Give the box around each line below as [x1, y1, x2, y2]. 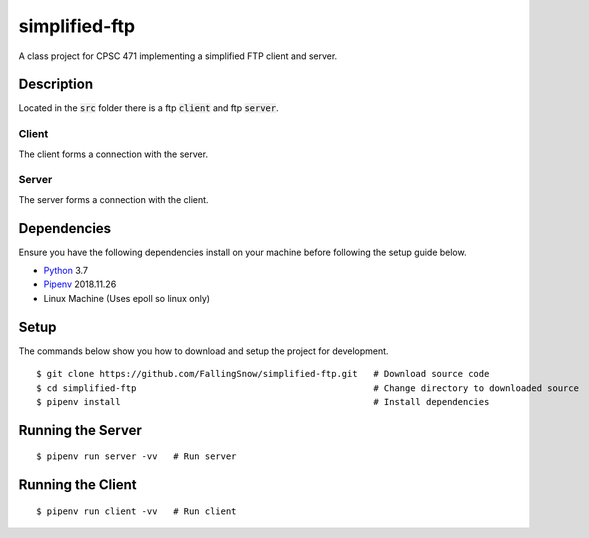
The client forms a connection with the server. [18, 148, 209, 160]
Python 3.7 [43, 265, 89, 277]
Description [18, 76, 94, 93]
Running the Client [18, 476, 137, 494]
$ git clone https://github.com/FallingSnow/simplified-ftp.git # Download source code [36, 368, 490, 380]
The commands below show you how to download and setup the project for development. [18, 345, 389, 357]
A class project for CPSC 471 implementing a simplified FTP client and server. [18, 50, 338, 62]
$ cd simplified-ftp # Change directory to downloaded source [36, 382, 580, 394]
